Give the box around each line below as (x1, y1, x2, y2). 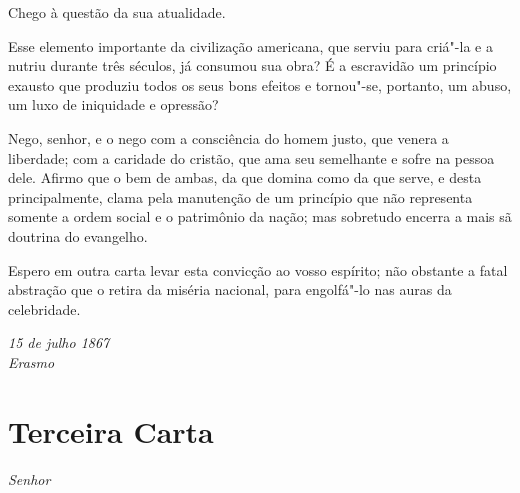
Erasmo (8, 351, 55, 372)
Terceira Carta (8, 410, 214, 451)
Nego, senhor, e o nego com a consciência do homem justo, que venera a (8, 127, 449, 148)
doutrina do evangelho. (8, 225, 148, 246)
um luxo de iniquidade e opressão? (8, 94, 219, 115)
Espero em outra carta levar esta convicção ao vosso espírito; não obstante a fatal (8, 259, 508, 280)
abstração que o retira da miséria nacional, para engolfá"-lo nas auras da (8, 279, 452, 300)
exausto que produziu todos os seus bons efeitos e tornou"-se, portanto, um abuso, (8, 74, 512, 95)
